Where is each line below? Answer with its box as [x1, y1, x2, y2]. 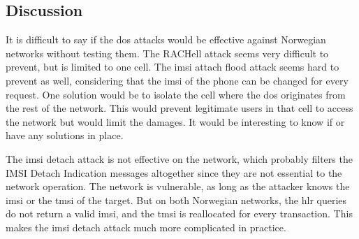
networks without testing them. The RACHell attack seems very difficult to [6, 45, 329, 60]
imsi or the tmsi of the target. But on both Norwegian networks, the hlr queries [6, 192, 347, 207]
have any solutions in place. [6, 128, 124, 143]
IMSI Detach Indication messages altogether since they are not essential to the [6, 165, 342, 180]
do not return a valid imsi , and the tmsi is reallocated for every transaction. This [6, 206, 353, 221]
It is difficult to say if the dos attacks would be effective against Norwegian [6, 32, 326, 47]
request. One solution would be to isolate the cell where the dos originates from [6, 87, 346, 101]
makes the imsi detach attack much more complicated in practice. [6, 219, 286, 234]
